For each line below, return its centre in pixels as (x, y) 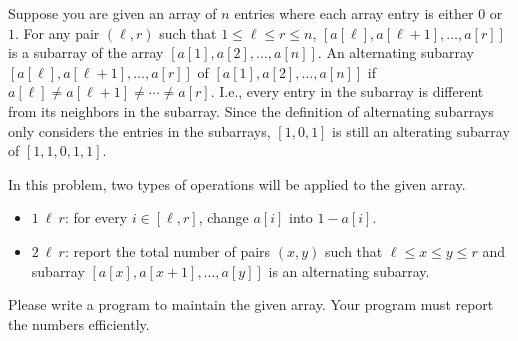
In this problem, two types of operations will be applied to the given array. (237, 183)
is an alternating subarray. (349, 270)
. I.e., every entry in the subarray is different (347, 91)
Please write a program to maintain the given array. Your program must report (251, 304)
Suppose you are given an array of (112, 13)
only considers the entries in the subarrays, (139, 130)
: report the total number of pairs (167, 250)
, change (223, 217)
